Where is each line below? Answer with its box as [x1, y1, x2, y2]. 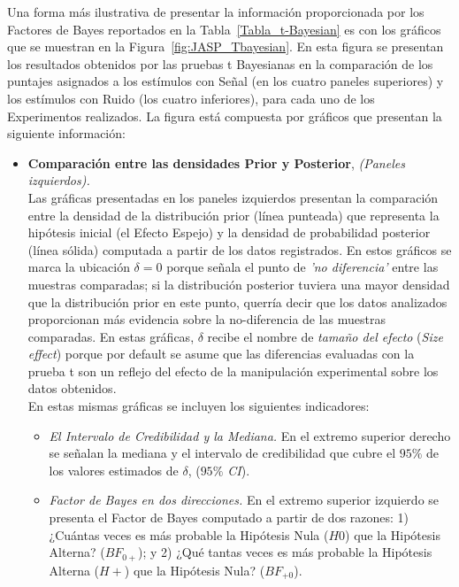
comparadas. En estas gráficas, [27, 327, 195, 345]
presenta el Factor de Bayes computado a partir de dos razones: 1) [49, 508, 409, 527]
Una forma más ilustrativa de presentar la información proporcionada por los [7, 3, 425, 20]
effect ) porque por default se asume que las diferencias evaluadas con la [27, 344, 415, 363]
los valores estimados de [49, 460, 179, 479]
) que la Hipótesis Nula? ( [124, 560, 265, 579]
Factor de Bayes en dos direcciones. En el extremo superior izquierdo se [49, 490, 440, 509]
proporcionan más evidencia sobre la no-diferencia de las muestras [27, 310, 386, 328]
